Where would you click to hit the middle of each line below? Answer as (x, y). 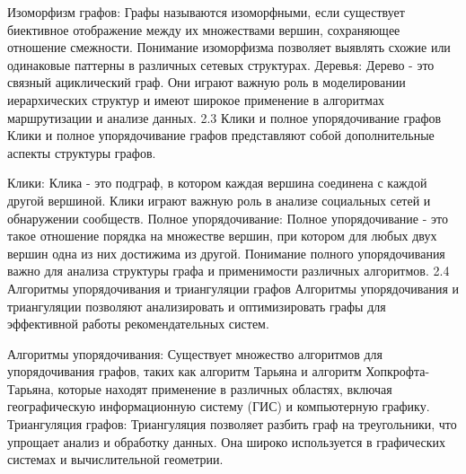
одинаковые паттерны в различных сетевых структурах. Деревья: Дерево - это (221, 64)
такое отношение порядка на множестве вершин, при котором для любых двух (222, 236)
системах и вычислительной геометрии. (115, 459)
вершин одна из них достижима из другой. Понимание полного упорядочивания (226, 253)
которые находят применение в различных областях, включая (225, 388)
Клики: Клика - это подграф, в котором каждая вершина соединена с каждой (217, 183)
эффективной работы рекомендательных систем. (138, 324)
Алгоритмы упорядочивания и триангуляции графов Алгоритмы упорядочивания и (233, 288)
